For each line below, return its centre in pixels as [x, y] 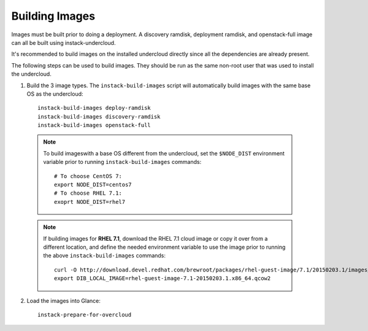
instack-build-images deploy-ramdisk [94, 108]
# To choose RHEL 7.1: [88, 193]
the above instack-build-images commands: [104, 255]
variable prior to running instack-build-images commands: [122, 162]
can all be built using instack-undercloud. [63, 42]
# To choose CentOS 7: [88, 176]
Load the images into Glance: [63, 300]
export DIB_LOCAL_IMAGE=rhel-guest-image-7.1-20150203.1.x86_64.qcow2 [163, 278]
